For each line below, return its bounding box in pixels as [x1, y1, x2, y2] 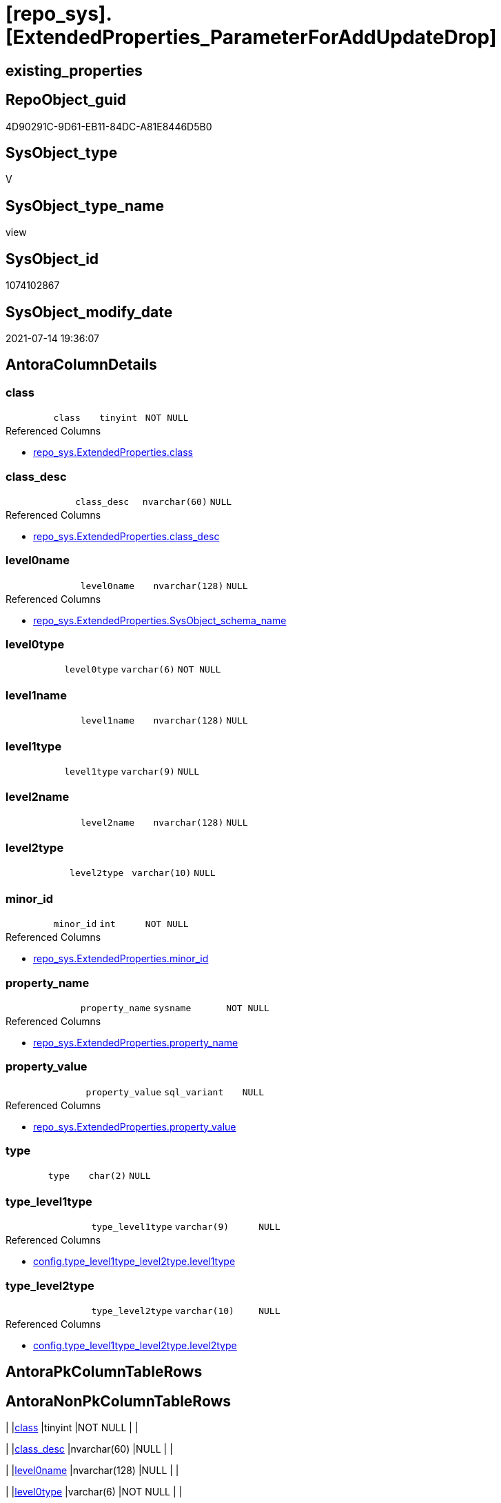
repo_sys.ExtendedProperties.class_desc [33, 530, 220, 542]
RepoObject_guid [6, 91, 127, 109]
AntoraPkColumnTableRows [6, 1363, 203, 1381]
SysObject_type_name [6, 197, 165, 215]
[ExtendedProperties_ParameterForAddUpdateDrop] [6, 26, 497, 49]
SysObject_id [6, 250, 99, 268]
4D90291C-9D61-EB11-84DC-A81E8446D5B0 [6, 120, 212, 132]
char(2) [88, 1171, 127, 1182]
